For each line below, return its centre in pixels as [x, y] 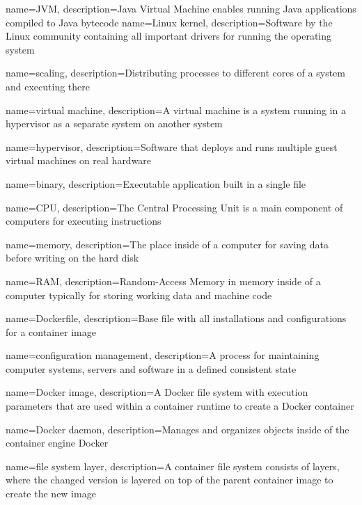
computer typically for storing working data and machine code [139, 295]
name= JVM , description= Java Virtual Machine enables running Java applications [181, 8]
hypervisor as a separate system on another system [114, 123]
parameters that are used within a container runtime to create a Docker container [180, 406]
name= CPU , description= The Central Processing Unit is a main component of [174, 207]
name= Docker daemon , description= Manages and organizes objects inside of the [178, 429]
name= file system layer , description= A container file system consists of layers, [173, 466]
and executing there [48, 86]
